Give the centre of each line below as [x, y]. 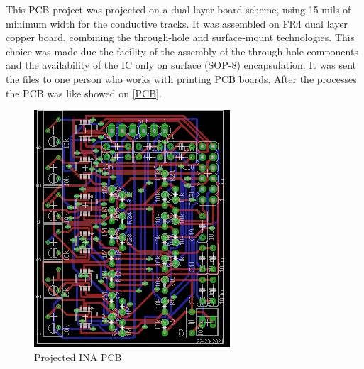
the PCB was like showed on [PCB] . [84, 93]
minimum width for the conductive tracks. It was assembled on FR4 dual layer [177, 23]
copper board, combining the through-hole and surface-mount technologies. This [180, 37]
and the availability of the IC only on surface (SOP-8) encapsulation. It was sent [181, 65]
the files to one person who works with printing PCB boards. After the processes [181, 78]
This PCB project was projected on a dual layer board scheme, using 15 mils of [178, 9]
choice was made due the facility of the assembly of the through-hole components [182, 51]
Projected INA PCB [78, 357]
